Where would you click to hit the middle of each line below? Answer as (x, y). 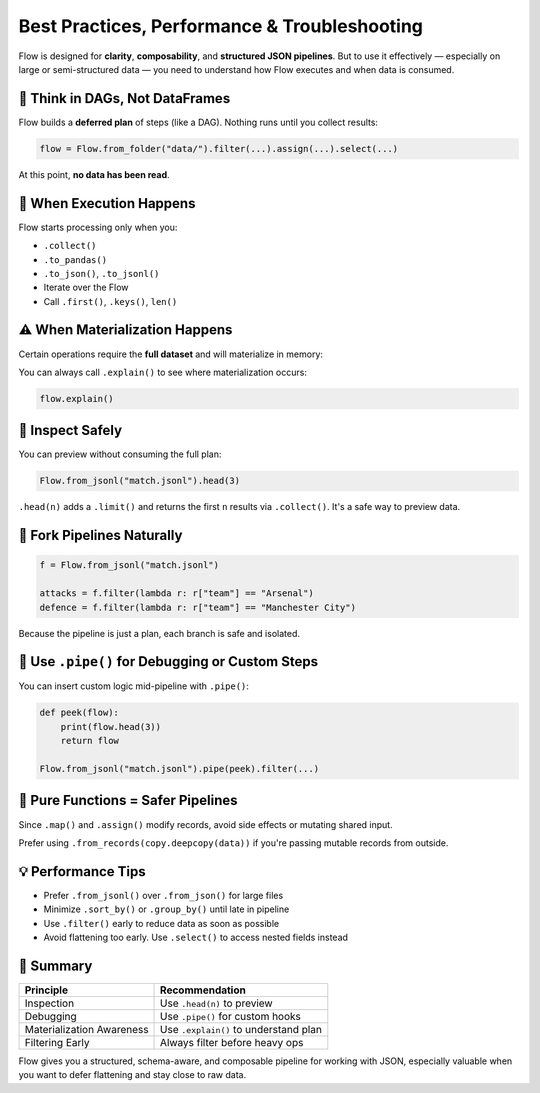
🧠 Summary (55, 965)
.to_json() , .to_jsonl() (101, 273)
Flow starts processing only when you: (98, 227)
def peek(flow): (79, 713)
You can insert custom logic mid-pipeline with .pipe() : (134, 686)
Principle (46, 990)
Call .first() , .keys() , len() (110, 301)
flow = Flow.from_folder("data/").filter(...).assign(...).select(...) (219, 148)
